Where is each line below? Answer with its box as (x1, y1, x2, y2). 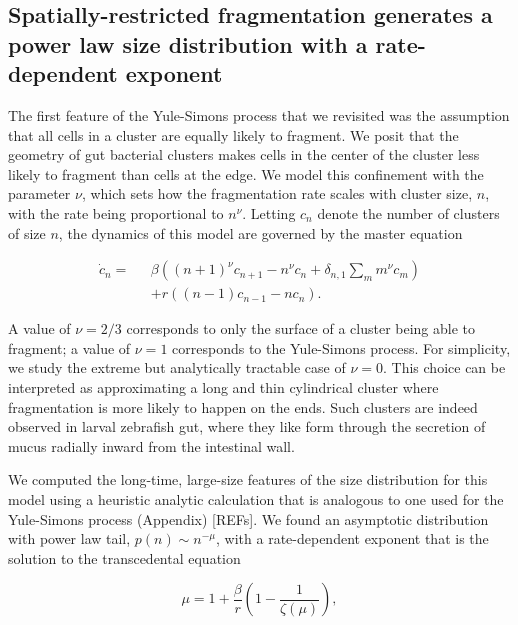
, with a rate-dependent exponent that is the (216, 528, 489, 549)
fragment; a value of (8, 337, 131, 358)
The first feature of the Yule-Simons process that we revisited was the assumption (8, 104, 510, 125)
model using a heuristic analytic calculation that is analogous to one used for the (8, 488, 504, 509)
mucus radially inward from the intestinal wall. (8, 435, 295, 456)
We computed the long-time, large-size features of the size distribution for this (8, 469, 488, 490)
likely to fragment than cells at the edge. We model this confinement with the (8, 163, 484, 184)
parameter (8, 183, 71, 204)
